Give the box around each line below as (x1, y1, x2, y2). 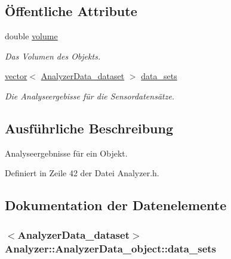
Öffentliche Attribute (5, 2, 137, 20)
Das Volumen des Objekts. (5, 49, 101, 62)
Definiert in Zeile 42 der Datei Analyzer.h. (5, 167, 159, 179)
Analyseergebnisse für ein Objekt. (5, 146, 128, 159)
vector (5, 70, 27, 82)
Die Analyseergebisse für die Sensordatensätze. (5, 89, 175, 102)
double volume (5, 30, 58, 42)
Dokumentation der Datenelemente (5, 196, 227, 214)
